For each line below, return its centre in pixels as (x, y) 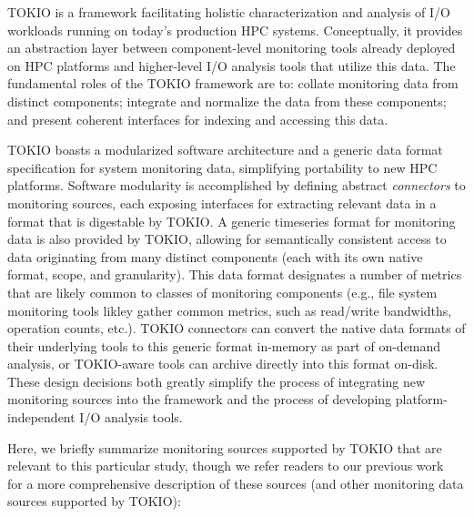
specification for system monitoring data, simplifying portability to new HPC (222, 167)
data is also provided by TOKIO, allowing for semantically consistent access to (227, 239)
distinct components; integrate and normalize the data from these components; (227, 101)
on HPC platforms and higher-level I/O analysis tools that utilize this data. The (232, 65)
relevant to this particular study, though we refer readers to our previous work (226, 466)
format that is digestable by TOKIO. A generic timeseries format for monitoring (232, 221)
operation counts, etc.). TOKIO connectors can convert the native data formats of (237, 328)
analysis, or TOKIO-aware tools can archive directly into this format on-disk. (223, 364)
